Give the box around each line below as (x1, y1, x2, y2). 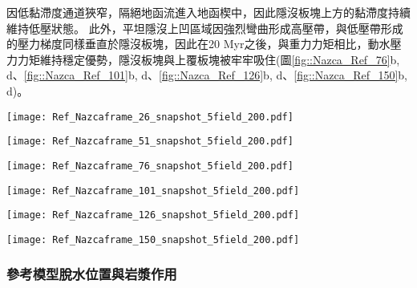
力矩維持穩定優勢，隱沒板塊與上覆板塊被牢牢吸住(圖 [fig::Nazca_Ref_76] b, (17, 51, 400, 67)
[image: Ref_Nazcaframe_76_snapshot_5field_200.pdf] (6, 160, 294, 172)
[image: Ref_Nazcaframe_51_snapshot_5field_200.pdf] (6, 136, 294, 148)
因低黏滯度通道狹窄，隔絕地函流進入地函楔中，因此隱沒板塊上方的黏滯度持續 (6, 4, 411, 20)
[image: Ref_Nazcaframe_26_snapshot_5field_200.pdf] (6, 111, 294, 123)
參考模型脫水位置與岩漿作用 (6, 264, 177, 284)
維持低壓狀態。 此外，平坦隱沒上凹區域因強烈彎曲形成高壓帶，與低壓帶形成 (6, 19, 403, 36)
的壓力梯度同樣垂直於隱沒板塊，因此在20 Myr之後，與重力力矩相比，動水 (6, 35, 391, 52)
